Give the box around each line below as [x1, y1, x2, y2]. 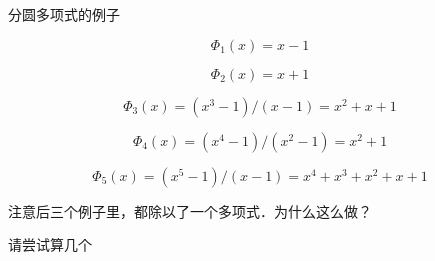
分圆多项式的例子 [8, 4, 120, 24]
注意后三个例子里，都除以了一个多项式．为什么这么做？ [8, 200, 372, 221]
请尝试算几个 [8, 234, 92, 255]
